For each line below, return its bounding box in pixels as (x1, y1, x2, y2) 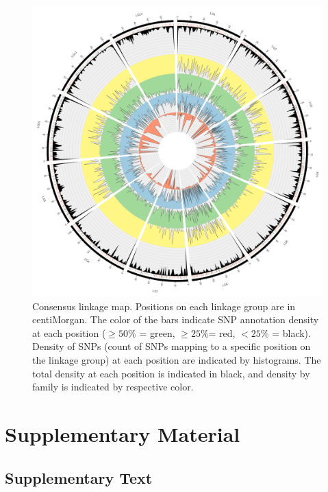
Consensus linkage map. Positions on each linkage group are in (32, 298, 296, 313)
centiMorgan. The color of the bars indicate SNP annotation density (32, 312, 319, 327)
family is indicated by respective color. (32, 379, 194, 394)
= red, (208, 325, 236, 340)
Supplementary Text (5, 467, 153, 488)
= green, (139, 325, 175, 340)
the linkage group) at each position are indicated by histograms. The (32, 352, 321, 366)
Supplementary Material (5, 419, 240, 447)
